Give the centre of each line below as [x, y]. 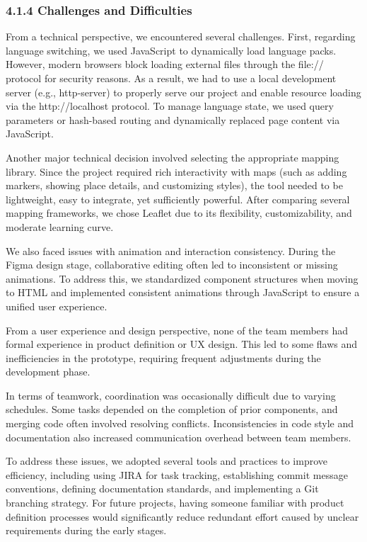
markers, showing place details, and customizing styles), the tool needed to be [174, 185]
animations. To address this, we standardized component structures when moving [182, 278]
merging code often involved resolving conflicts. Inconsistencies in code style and [180, 423]
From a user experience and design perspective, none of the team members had [177, 330]
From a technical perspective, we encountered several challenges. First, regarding [181, 36]
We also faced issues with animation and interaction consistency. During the [171, 250]
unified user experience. [57, 306]
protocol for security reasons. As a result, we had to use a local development [171, 78]
